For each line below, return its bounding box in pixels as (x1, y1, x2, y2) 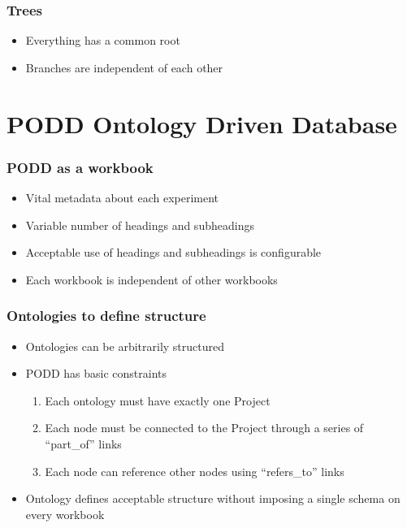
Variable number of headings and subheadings (25, 216, 254, 233)
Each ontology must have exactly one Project (45, 392, 271, 409)
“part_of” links (45, 435, 122, 452)
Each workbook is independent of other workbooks (25, 270, 278, 288)
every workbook (25, 505, 105, 522)
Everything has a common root (25, 32, 180, 49)
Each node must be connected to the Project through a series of (45, 419, 364, 436)
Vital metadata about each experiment (25, 189, 219, 206)
